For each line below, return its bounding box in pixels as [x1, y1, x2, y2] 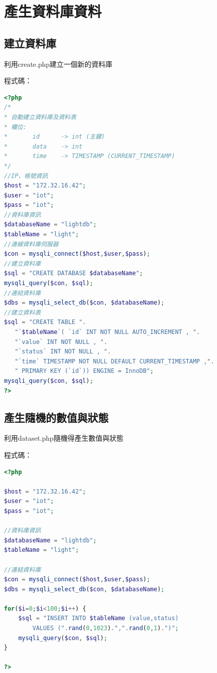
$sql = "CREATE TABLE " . [4, 319, 86, 326]
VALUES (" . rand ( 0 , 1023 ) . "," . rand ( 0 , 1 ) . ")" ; [32, 625, 179, 632]
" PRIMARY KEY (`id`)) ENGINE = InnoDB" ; [14, 367, 154, 375]
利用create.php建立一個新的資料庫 [4, 58, 112, 69]
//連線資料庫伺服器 [4, 240, 59, 248]
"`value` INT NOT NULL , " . [14, 338, 108, 345]
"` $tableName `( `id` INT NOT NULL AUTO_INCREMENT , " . [14, 329, 200, 336]
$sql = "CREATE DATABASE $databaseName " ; [4, 270, 143, 277]
